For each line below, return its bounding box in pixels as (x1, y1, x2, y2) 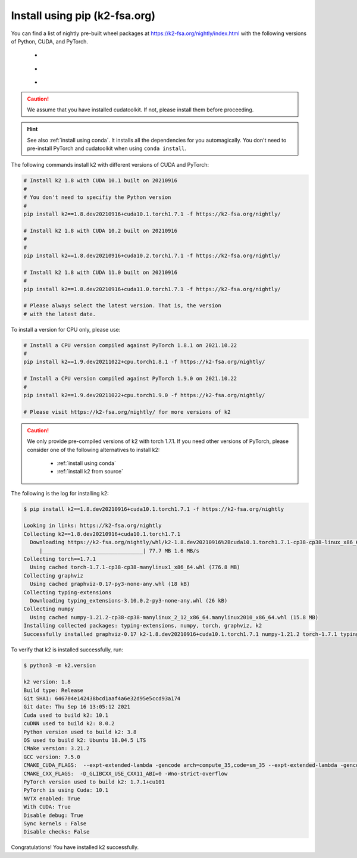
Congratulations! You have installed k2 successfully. (11, 844, 139, 851)
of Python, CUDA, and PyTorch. (11, 38, 89, 45)
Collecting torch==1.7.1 (23, 556, 96, 563)
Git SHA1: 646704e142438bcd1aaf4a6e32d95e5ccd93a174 (23, 695, 181, 702)
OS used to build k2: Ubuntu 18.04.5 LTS (23, 737, 146, 744)
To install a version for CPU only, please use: (11, 326, 121, 333)
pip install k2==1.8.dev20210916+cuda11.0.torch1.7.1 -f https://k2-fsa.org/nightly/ (23, 286, 281, 292)
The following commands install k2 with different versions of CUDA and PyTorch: (11, 161, 209, 169)
